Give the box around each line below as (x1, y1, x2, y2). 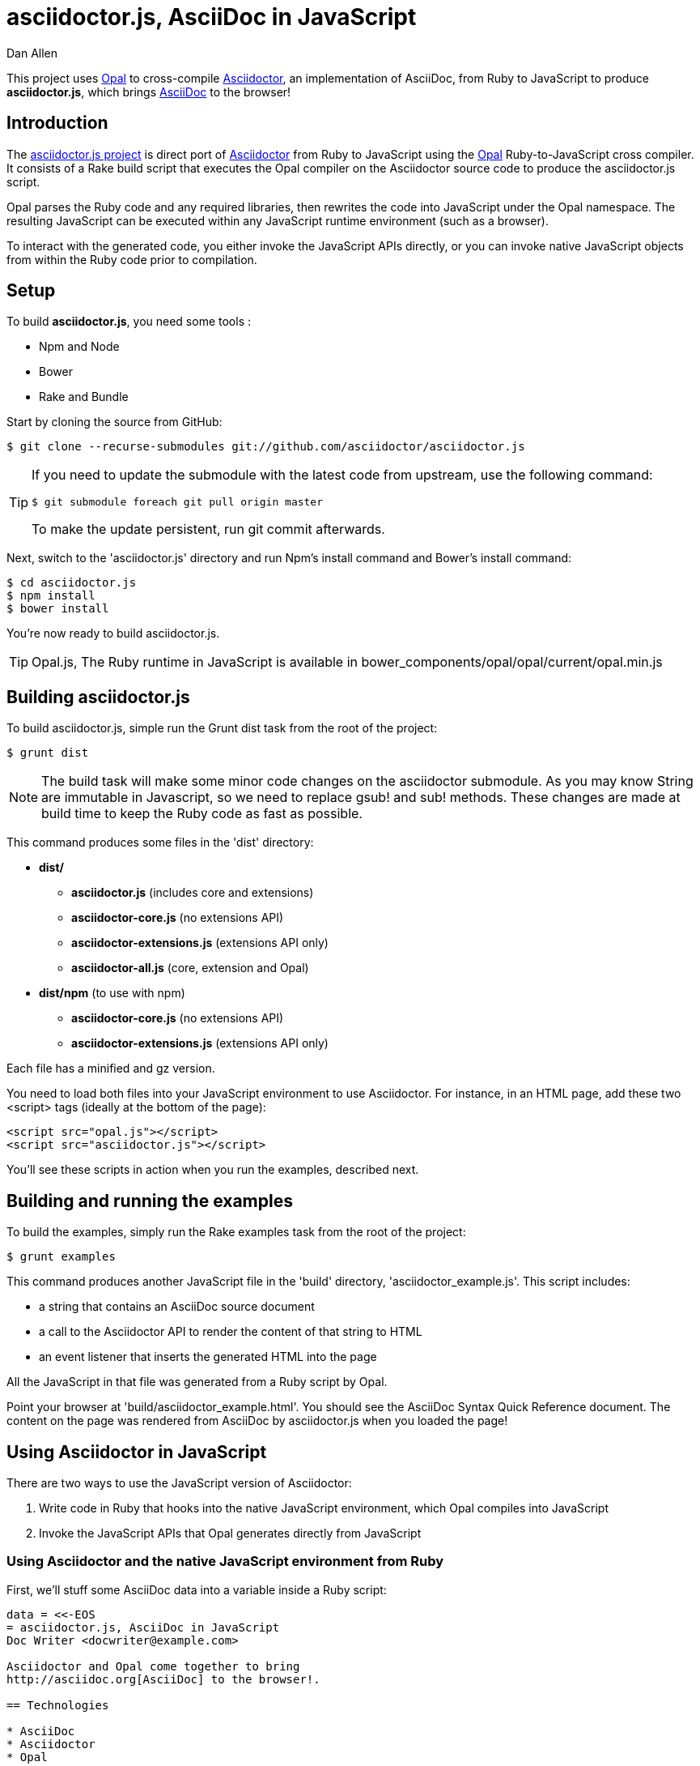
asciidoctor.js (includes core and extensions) (71, 885, 314, 900)
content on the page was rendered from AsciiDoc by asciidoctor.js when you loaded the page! (6, 1414, 508, 1428)
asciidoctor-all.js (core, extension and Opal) (71, 961, 309, 975)
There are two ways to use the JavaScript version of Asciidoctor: (6, 1475, 352, 1490)
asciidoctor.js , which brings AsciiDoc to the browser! (6, 84, 291, 99)
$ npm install (6, 589, 95, 603)
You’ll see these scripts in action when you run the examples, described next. (6, 1162, 419, 1177)
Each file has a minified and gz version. (6, 1061, 215, 1076)
